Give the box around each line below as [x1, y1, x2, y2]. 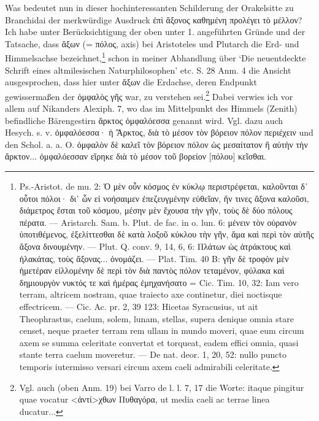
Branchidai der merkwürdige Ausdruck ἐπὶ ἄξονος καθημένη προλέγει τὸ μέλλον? [5, 13, 302, 26]
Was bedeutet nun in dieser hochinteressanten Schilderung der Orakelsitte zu [5, 1, 294, 14]
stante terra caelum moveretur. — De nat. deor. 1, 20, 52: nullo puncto [19, 348, 287, 361]
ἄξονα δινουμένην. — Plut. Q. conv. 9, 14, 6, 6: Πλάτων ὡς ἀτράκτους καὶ [19, 240, 291, 252]
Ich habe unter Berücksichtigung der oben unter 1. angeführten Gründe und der [5, 25, 306, 38]
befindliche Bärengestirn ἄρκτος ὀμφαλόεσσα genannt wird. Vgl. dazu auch [5, 114, 283, 126]
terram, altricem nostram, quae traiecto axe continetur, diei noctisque [19, 288, 282, 301]
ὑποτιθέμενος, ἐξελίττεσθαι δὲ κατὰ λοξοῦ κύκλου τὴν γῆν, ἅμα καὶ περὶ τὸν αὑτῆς [19, 228, 314, 241]
